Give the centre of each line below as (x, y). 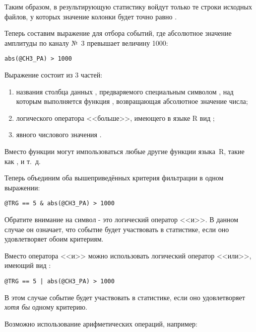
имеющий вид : (28, 265)
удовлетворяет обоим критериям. (54, 239)
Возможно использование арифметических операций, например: (101, 323)
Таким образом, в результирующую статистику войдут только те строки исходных (128, 6)
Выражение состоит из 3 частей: (54, 75)
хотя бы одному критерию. (46, 307)
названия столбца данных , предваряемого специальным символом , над (125, 91)
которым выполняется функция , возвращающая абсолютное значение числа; (132, 101)
